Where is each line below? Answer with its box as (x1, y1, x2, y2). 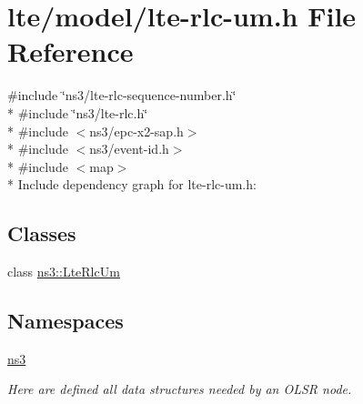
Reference (7, 33, 134, 70)
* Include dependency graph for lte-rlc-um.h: (7, 175, 257, 194)
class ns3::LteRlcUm (7, 262, 120, 281)
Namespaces (7, 307, 124, 335)
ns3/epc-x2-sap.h (89, 121, 184, 140)
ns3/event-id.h (89, 139, 169, 158)
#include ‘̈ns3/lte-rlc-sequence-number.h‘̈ (7, 86, 237, 105)
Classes (7, 219, 76, 247)
